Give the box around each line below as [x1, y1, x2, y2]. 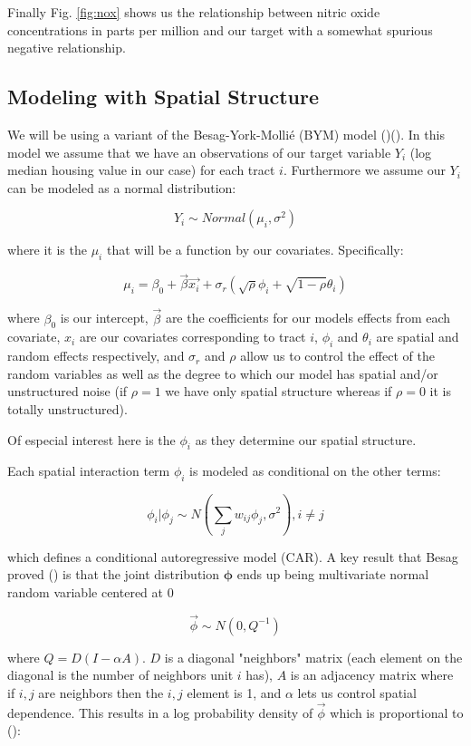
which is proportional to [330, 702, 464, 722]
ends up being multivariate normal [236, 565, 429, 584]
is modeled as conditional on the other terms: [189, 461, 441, 480]
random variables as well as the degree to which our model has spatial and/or [7, 363, 438, 383]
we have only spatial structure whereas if [165, 382, 392, 401]
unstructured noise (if [7, 382, 128, 401]
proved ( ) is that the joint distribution [7, 565, 220, 584]
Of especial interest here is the [7, 430, 176, 449]
